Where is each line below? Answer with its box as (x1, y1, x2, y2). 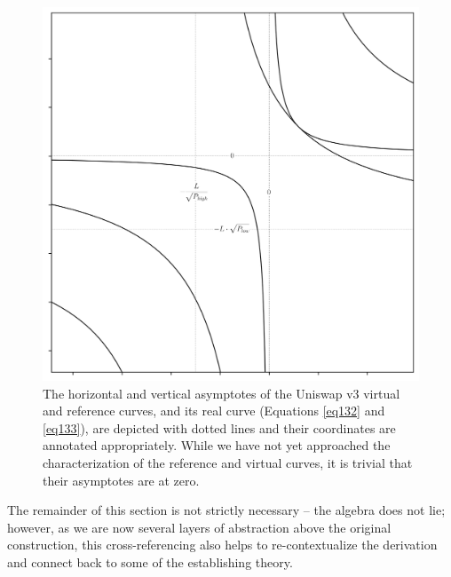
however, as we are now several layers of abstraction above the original (7, 518, 392, 536)
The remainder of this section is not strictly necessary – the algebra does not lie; (7, 501, 446, 519)
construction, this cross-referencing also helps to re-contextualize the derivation (7, 535, 438, 554)
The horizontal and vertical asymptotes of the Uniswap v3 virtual (43, 383, 400, 402)
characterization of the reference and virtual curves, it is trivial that (43, 454, 413, 472)
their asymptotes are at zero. (43, 470, 200, 489)
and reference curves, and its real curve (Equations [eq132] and (43, 401, 385, 420)
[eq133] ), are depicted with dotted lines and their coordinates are (43, 418, 396, 437)
